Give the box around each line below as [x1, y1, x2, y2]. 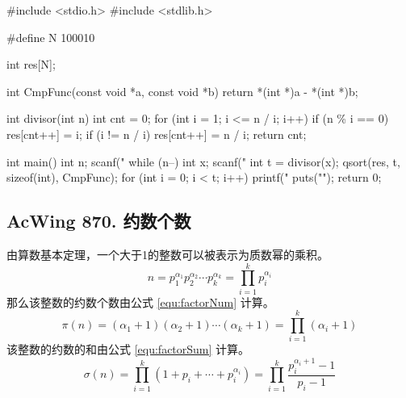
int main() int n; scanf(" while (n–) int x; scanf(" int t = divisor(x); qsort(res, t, [6, 153, 400, 170]
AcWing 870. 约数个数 [6, 208, 191, 233]
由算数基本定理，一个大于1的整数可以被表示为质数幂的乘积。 [6, 245, 329, 262]
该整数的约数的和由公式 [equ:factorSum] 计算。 [6, 341, 250, 358]
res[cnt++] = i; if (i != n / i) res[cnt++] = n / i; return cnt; [6, 125, 307, 142]
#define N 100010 [6, 28, 95, 45]
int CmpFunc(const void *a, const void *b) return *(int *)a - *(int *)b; [6, 82, 358, 99]
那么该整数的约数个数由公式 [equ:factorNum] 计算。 [6, 293, 274, 310]
